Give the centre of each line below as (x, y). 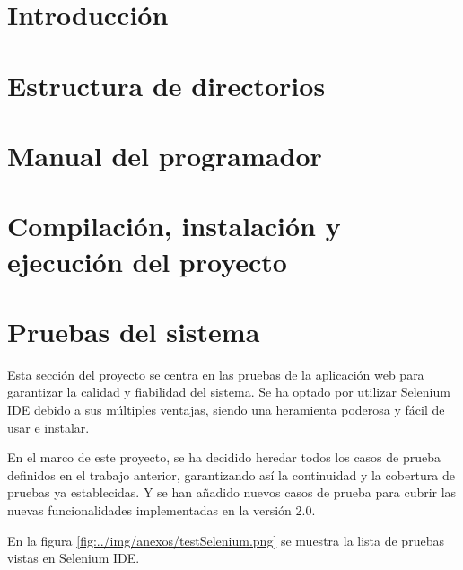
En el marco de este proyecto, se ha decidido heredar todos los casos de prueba (224, 457)
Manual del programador (165, 155)
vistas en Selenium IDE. (74, 558)
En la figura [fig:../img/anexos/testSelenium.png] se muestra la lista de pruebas (226, 540)
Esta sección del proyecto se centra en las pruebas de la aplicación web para (216, 374)
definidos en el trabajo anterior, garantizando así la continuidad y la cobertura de (231, 474)
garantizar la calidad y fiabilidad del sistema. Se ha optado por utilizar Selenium (229, 392)
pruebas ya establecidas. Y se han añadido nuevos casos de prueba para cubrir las (232, 492)
